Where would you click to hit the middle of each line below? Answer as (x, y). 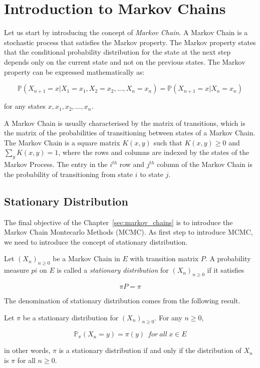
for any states (25, 106)
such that (168, 142)
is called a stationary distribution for (113, 270)
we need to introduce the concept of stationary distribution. (96, 241)
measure (17, 270)
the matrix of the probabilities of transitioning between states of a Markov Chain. (130, 133)
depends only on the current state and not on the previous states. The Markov (125, 61)
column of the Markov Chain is (205, 164)
